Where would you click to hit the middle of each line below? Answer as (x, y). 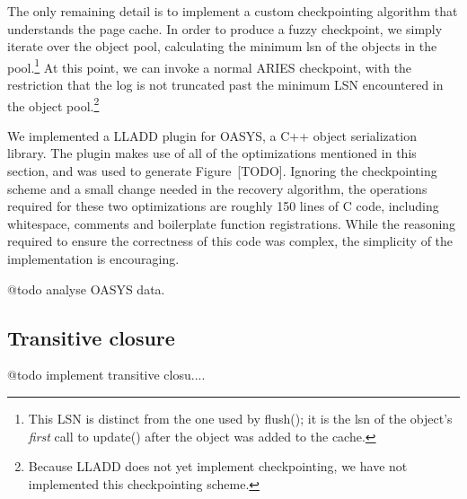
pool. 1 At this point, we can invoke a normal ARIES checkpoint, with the (210, 66)
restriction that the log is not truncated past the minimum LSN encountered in (225, 85)
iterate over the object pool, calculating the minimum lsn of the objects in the (222, 46)
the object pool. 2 (53, 104)
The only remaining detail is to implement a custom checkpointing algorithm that (233, 11)
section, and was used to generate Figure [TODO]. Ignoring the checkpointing (222, 171)
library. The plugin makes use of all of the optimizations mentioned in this (212, 153)
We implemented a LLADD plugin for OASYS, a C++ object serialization (212, 135)
